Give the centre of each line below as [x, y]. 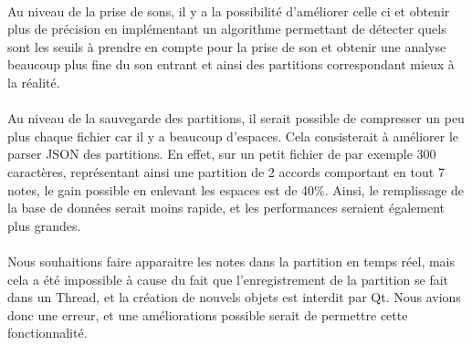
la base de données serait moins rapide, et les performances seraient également [226, 208]
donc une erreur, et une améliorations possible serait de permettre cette [208, 314]
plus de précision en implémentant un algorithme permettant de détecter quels [227, 29]
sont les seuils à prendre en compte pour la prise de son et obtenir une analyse [227, 46]
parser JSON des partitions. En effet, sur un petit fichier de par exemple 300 [222, 154]
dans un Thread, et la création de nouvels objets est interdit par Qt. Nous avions [234, 297]
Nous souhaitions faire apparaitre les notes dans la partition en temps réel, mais [231, 261]
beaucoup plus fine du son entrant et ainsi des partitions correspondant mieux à [231, 64]
